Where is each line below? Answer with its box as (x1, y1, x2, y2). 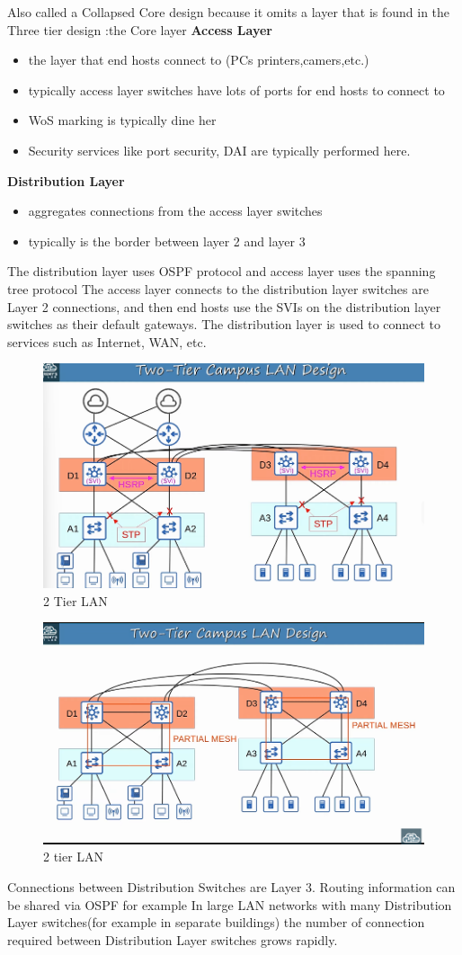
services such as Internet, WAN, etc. (7, 332, 207, 351)
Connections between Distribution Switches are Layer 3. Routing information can (7, 877, 456, 896)
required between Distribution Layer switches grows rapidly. (7, 930, 338, 949)
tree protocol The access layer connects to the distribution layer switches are (7, 279, 429, 298)
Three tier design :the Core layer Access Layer (7, 20, 272, 39)
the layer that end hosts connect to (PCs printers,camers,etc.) (28, 50, 369, 69)
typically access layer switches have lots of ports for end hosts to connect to (28, 80, 445, 99)
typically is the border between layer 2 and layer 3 (28, 231, 306, 250)
